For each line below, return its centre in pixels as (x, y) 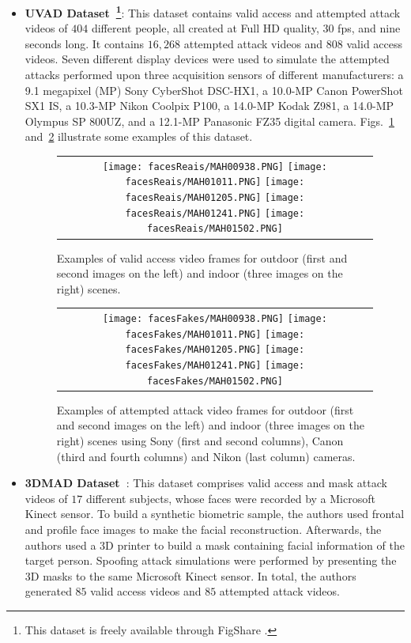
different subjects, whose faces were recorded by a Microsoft (230, 498)
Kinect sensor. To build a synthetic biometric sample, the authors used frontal (215, 514)
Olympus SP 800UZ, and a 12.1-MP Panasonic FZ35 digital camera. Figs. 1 (209, 121)
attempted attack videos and (253, 43)
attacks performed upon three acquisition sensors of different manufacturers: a (214, 75)
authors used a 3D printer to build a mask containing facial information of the (215, 545)
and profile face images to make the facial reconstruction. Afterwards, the (203, 529)
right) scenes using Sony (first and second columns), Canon (200, 441)
